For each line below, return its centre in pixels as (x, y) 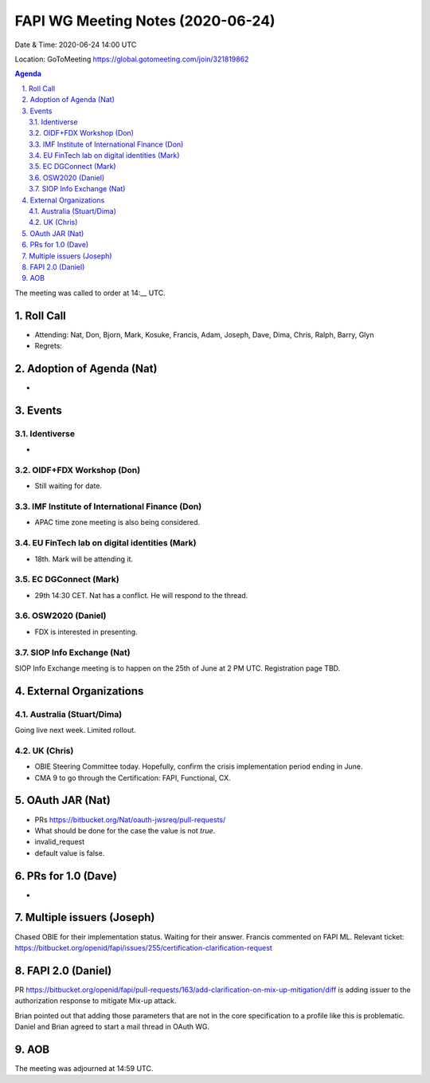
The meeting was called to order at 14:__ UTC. (90, 293)
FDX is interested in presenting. (86, 632)
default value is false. (70, 853)
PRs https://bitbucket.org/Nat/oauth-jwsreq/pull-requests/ (130, 819)
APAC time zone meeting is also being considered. (117, 522)
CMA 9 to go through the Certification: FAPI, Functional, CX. (133, 778)
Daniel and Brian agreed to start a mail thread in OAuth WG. (112, 1026)
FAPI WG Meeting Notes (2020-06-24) (145, 21)
